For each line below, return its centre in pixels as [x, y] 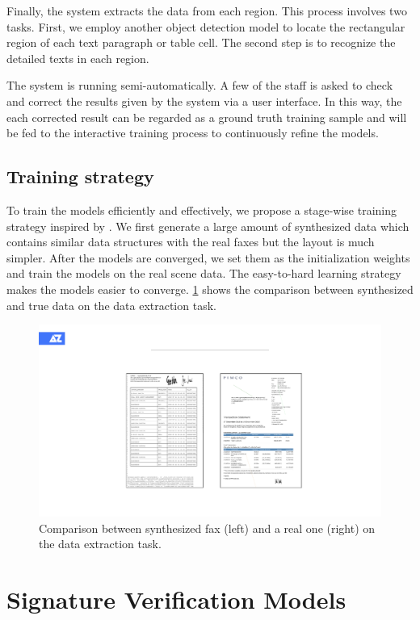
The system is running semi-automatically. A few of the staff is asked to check [200, 85]
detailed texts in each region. [78, 58]
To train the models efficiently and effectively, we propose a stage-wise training [202, 209]
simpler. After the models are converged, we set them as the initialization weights [208, 257]
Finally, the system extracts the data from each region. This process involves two [207, 10]
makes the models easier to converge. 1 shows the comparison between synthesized [210, 289]
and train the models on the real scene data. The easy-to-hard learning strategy [204, 273]
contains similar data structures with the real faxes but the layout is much [191, 242]
